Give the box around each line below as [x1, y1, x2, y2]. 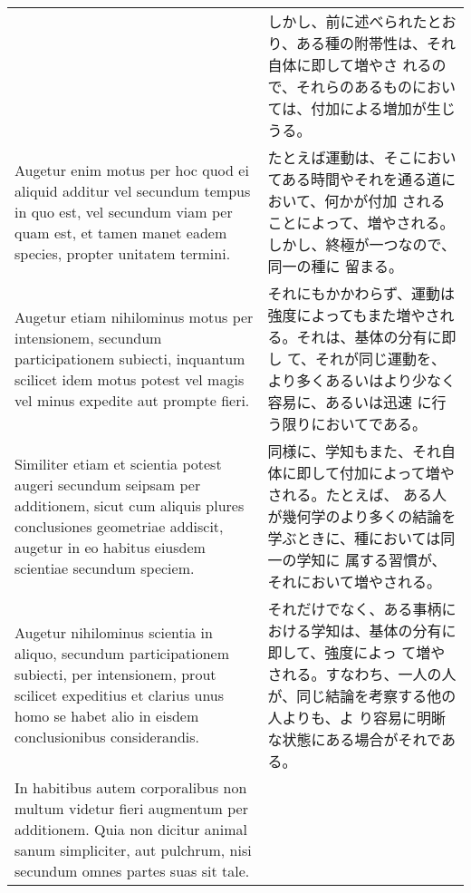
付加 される [368, 190, 446, 211]
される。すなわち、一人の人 [267, 664, 457, 684]
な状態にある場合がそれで [267, 729, 441, 750]
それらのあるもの [295, 76, 412, 97]
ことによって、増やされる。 [267, 212, 455, 233]
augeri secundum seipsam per [14, 474, 201, 495]
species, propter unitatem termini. [14, 242, 231, 264]
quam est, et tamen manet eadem [14, 221, 227, 243]
